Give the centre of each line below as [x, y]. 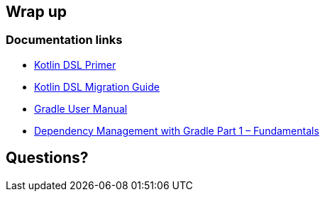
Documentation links [64, 40]
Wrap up [37, 12]
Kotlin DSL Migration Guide [97, 86]
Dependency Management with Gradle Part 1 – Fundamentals [177, 130]
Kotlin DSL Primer [75, 64]
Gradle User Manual [81, 108]
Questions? [47, 158]
